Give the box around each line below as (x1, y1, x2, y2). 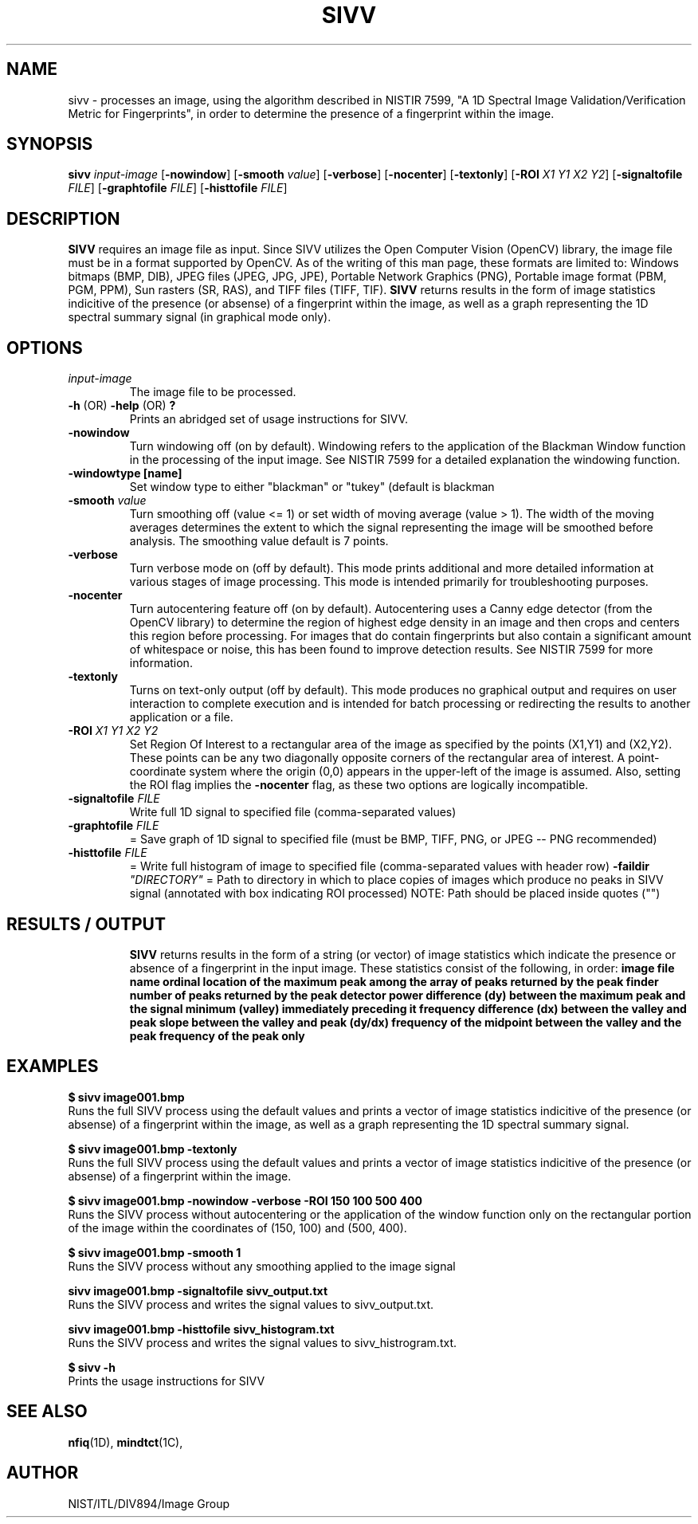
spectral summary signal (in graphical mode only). (68, 310, 331, 324)
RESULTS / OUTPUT (6, 913, 166, 934)
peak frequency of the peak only (129, 1028, 305, 1043)
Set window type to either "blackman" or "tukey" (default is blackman (129, 480, 495, 494)
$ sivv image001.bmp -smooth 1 (68, 1245, 241, 1259)
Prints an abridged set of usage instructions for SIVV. (129, 412, 408, 426)
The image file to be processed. (129, 385, 296, 399)
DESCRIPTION (6, 208, 120, 229)
